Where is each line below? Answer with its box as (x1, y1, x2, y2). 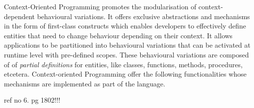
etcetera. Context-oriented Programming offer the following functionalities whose (4, 69, 247, 79)
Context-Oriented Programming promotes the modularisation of (4, 1, 197, 11)
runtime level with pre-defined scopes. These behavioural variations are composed (4, 49, 249, 59)
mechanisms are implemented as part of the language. (4, 78, 165, 88)
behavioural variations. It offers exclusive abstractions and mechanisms (37, 11, 250, 21)
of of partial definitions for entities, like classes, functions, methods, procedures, (4, 59, 243, 69)
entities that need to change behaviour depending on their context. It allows (4, 30, 233, 40)
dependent (4, 11, 35, 21)
